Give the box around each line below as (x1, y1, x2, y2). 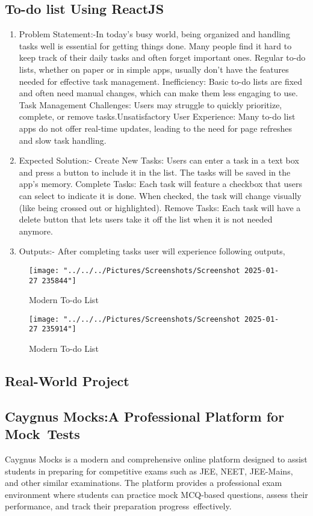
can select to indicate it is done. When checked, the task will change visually (19, 189, 302, 201)
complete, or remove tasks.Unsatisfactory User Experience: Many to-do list (19, 110, 296, 123)
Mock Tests (5, 425, 80, 443)
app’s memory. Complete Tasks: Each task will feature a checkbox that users (19, 177, 302, 190)
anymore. (19, 224, 53, 237)
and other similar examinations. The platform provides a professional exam (5, 476, 282, 489)
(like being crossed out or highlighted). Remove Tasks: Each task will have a (19, 201, 301, 213)
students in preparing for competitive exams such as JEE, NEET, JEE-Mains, (5, 464, 293, 477)
